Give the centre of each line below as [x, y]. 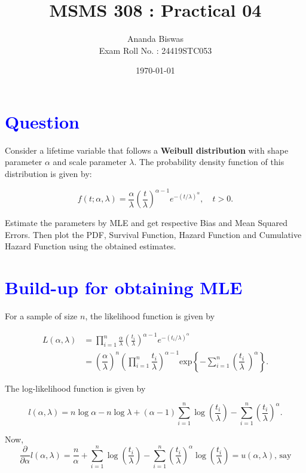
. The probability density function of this [209, 162]
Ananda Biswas [155, 39]
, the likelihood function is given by [150, 316]
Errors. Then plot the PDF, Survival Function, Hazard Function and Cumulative [153, 234]
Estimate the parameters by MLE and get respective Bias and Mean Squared [146, 223]
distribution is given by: [48, 174]
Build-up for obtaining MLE [124, 287]
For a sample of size [41, 316]
